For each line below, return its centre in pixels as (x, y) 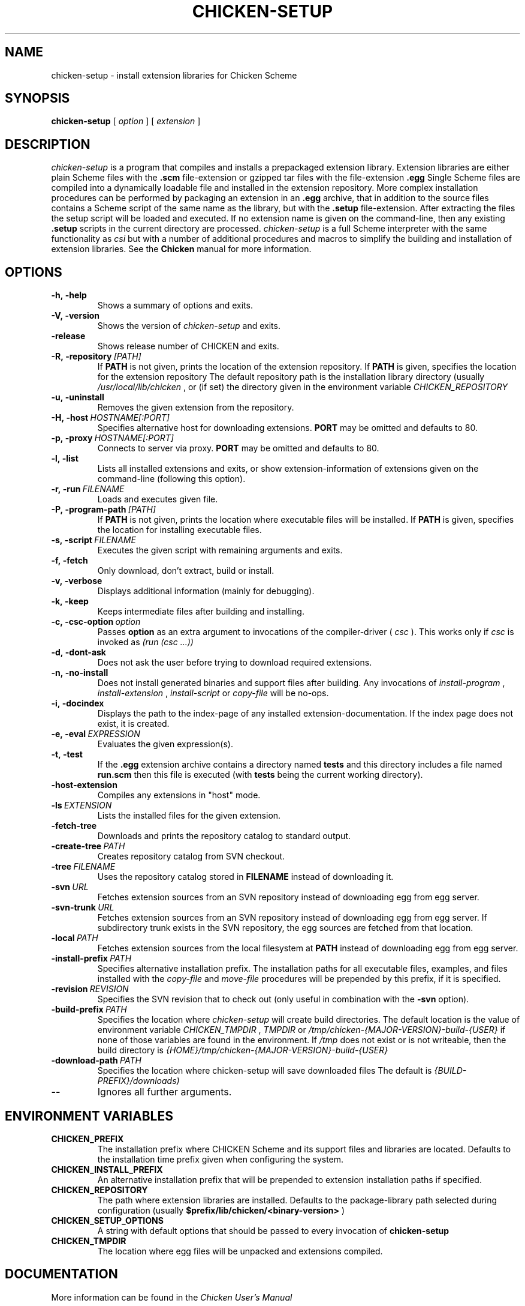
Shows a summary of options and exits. (175, 305)
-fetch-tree (74, 826)
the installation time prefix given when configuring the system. (221, 1159)
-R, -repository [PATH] (96, 357)
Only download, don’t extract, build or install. (186, 571)
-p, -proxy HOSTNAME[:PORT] (112, 438)
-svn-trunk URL (83, 907)
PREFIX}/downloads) (138, 1081)
